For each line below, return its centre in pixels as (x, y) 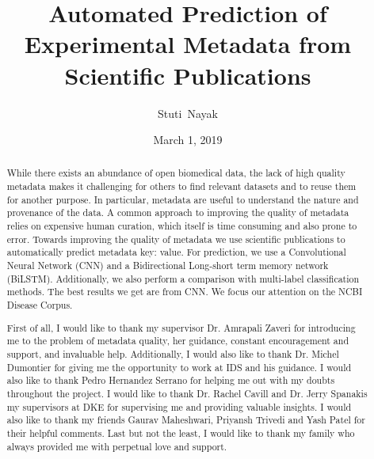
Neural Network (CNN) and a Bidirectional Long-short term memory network (168, 266)
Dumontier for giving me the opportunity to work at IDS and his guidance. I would (179, 367)
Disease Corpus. (40, 305)
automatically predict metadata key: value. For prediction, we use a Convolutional (176, 252)
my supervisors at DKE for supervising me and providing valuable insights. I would (179, 406)
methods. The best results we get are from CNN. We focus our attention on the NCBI (185, 292)
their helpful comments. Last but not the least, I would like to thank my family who (181, 432)
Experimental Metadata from (188, 44)
